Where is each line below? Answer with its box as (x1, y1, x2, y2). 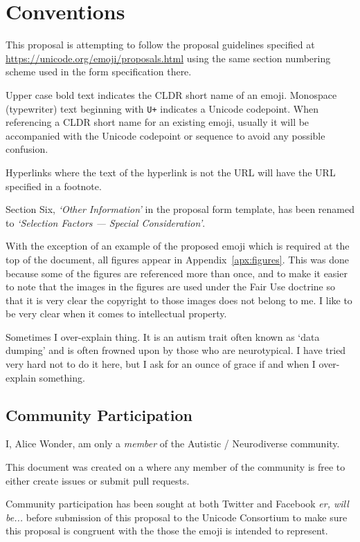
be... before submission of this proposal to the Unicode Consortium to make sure (6, 510, 348, 524)
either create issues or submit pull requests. (6, 473, 190, 487)
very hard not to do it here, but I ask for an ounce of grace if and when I (6, 357, 316, 371)
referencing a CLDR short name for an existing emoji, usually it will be (6, 115, 309, 129)
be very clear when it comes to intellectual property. (6, 306, 227, 321)
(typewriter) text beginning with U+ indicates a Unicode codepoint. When (6, 101, 319, 115)
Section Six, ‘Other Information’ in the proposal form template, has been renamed (6, 202, 355, 216)
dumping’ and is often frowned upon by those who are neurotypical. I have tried (6, 343, 346, 357)
